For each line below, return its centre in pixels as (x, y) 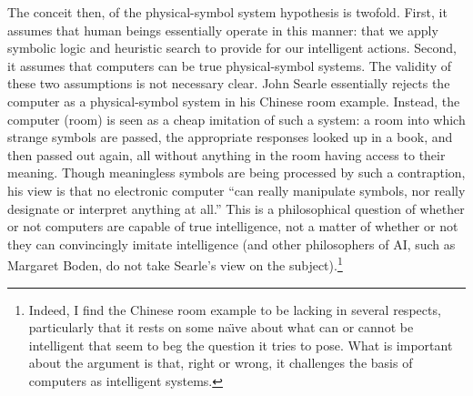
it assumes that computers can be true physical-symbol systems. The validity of (229, 65)
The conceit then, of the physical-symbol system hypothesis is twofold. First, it (227, 12)
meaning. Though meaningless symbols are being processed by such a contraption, (236, 173)
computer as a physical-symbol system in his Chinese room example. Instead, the (234, 101)
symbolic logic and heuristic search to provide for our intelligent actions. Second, (232, 48)
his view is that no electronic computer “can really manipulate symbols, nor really (236, 190)
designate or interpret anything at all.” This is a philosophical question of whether (236, 208)
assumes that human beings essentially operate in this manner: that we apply (223, 30)
